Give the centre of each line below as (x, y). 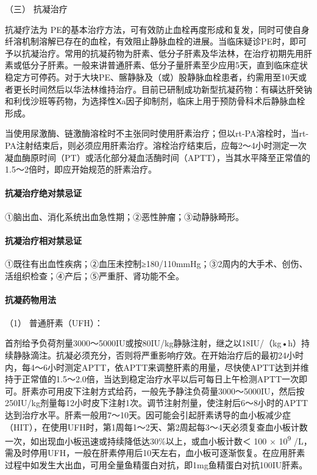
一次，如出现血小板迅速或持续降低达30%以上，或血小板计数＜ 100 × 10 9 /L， (158, 440)
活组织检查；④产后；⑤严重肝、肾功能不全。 (94, 275)
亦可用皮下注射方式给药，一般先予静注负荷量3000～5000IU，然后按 (172, 391)
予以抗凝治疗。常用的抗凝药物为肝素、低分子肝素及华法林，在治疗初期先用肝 (158, 53)
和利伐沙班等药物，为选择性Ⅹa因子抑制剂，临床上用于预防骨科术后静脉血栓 (155, 101)
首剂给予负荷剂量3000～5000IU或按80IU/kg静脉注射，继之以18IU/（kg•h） (153, 343)
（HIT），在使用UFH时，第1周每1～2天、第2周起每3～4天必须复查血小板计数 (156, 427)
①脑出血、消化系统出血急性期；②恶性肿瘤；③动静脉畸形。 (124, 216)
